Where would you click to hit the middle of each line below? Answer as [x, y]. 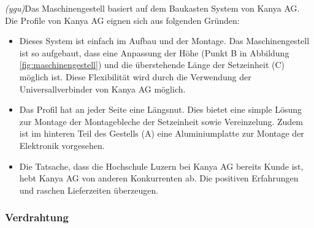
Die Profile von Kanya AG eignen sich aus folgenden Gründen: [122, 20]
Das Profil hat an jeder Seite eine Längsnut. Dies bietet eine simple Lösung [161, 109]
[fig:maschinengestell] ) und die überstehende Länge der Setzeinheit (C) [152, 65]
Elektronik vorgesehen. [62, 145]
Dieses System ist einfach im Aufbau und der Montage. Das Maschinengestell [164, 41]
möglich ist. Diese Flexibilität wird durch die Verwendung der [135, 76]
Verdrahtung [37, 217]
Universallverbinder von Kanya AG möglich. [102, 89]
